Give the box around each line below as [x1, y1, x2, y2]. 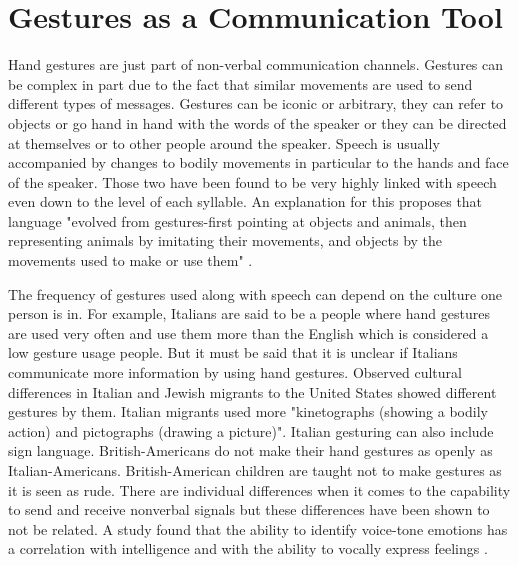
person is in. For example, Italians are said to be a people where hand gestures [8, 303, 490, 324]
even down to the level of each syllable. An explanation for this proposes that [8, 191, 483, 212]
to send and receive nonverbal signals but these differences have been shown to [8, 499, 490, 520]
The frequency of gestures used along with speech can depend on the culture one [8, 283, 502, 304]
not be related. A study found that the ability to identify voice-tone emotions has [8, 518, 508, 539]
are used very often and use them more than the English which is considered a [8, 322, 489, 343]
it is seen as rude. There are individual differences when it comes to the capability [8, 479, 511, 500]
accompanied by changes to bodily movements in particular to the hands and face [8, 152, 509, 173]
